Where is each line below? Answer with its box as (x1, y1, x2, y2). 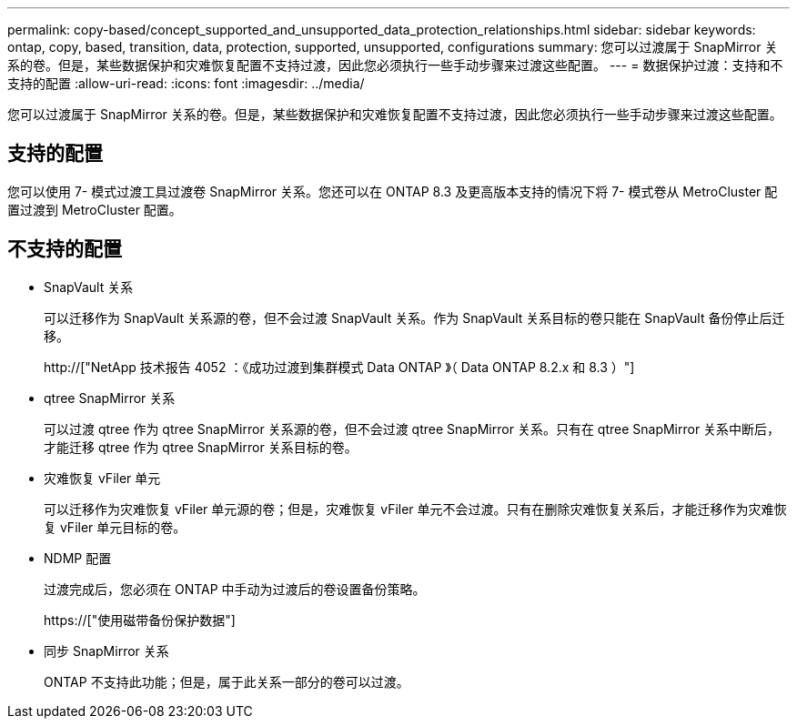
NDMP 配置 (44, 550, 112, 566)
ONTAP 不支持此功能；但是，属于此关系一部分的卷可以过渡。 (44, 673, 409, 690)
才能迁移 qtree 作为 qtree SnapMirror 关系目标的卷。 (44, 439, 358, 455)
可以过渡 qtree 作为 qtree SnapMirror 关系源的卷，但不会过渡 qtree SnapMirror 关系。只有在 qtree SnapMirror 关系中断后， (44, 420, 781, 437)
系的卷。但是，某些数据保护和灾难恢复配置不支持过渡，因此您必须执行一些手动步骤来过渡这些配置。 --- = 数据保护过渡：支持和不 (7, 57, 783, 73)
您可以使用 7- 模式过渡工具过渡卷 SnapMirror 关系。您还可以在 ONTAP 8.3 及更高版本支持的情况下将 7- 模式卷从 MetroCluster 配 (7, 183, 778, 199)
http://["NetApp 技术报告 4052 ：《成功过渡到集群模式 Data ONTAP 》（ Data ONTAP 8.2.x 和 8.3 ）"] (44, 358, 635, 375)
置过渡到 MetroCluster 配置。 (7, 201, 182, 217)
